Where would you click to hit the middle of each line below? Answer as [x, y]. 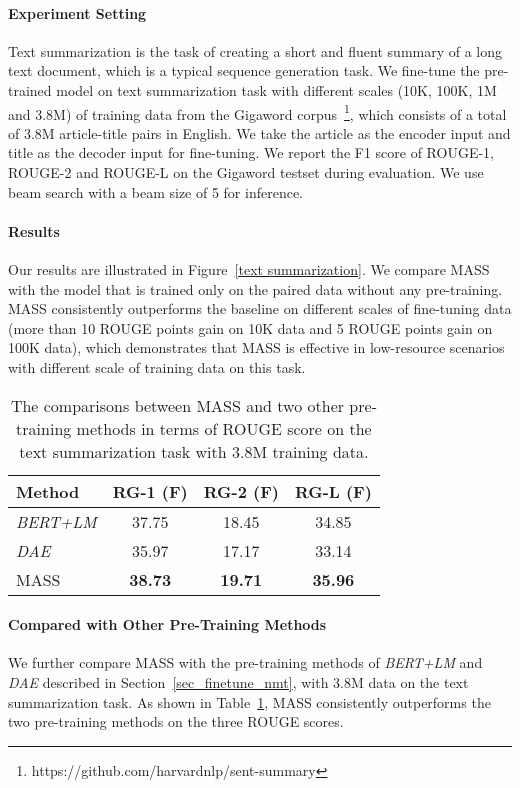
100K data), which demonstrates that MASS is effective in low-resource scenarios [256, 347]
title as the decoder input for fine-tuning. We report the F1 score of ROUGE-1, [251, 152]
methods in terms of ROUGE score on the [224, 428]
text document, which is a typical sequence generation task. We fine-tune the [244, 70]
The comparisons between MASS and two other [177, 405]
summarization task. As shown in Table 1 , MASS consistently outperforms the [249, 701]
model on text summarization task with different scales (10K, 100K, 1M [276, 89]
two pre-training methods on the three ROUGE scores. [176, 721]
